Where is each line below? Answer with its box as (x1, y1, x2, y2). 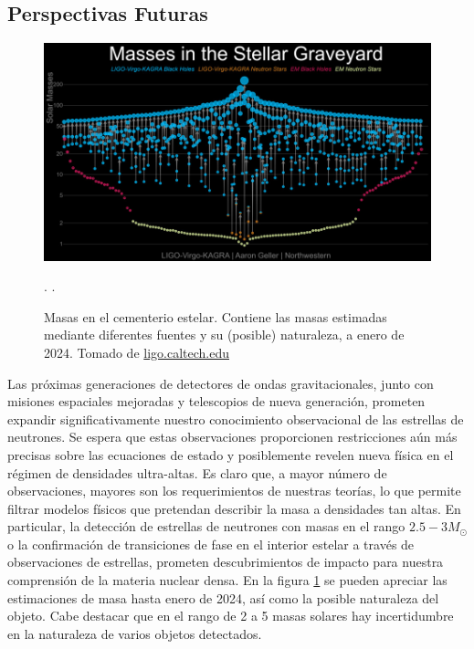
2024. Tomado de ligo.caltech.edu (44, 342, 230, 361)
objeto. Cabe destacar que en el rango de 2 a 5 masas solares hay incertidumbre (7, 606, 454, 625)
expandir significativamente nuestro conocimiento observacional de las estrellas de (7, 409, 464, 428)
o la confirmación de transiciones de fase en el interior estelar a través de (7, 534, 415, 553)
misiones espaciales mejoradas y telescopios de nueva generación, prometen (7, 392, 426, 411)
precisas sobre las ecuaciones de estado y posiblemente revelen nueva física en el (7, 445, 454, 464)
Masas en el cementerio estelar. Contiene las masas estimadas (44, 307, 387, 326)
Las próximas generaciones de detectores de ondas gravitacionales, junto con (7, 373, 434, 393)
